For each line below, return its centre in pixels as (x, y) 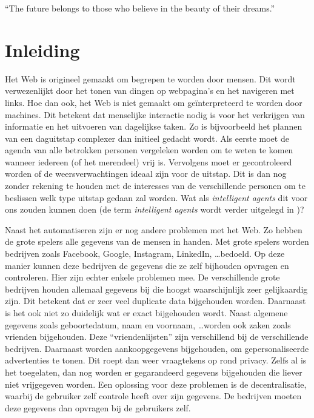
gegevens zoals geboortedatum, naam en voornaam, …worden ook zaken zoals (148, 324)
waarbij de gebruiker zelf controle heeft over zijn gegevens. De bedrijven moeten (153, 396)
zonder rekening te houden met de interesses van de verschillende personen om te (155, 186)
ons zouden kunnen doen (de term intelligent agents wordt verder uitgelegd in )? (155, 209)
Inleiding (42, 49)
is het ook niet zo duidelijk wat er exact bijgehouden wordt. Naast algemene (146, 313)
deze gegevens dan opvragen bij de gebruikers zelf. (98, 407)
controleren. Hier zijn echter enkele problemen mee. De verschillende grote (142, 277)
